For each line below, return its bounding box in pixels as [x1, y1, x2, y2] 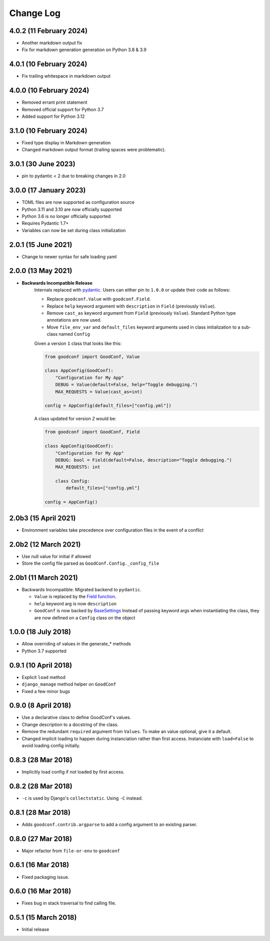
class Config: [55, 479, 90, 484]
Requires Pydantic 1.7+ [21, 220, 69, 226]
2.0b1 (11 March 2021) [9, 573, 78, 582]
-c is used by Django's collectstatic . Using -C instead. [21, 795, 143, 801]
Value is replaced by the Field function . [34, 594, 116, 600]
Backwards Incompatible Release [21, 280, 92, 286]
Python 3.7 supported [21, 648, 67, 654]
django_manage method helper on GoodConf [21, 681, 116, 687]
